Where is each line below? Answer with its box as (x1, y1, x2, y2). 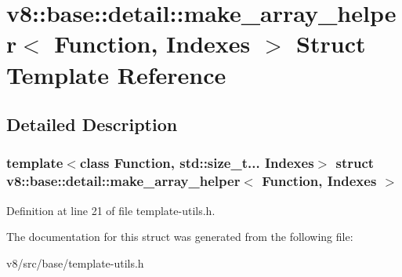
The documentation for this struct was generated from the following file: (6, 228, 353, 245)
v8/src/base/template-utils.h (6, 254, 144, 271)
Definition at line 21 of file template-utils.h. (6, 202, 215, 218)
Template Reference (6, 58, 226, 90)
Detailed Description (6, 112, 178, 137)
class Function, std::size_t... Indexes (79, 153, 314, 173)
